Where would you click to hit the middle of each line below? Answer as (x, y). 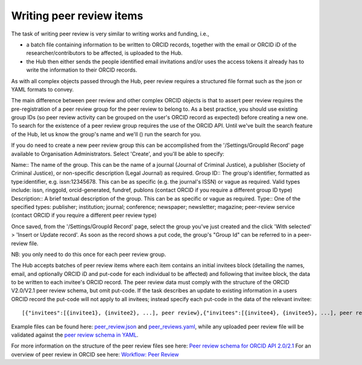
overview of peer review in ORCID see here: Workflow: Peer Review (95, 354)
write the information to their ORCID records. (82, 70)
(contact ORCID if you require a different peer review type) (84, 215)
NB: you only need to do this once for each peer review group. (89, 254)
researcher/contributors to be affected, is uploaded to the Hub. (105, 53)
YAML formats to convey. (43, 89)
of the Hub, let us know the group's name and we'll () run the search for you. (106, 134)
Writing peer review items (77, 16)
